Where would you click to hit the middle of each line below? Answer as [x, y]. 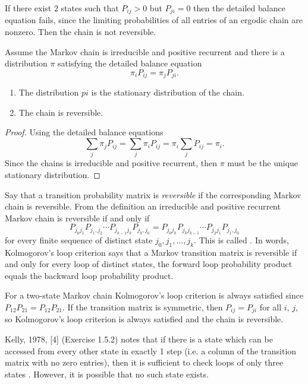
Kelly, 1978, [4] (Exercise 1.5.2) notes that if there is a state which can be [139, 339]
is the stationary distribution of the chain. [168, 92]
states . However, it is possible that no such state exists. [107, 374]
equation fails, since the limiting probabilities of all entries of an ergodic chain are [154, 20]
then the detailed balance [239, 8]
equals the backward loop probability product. [89, 275]
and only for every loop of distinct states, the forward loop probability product [149, 264]
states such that [90, 8]
